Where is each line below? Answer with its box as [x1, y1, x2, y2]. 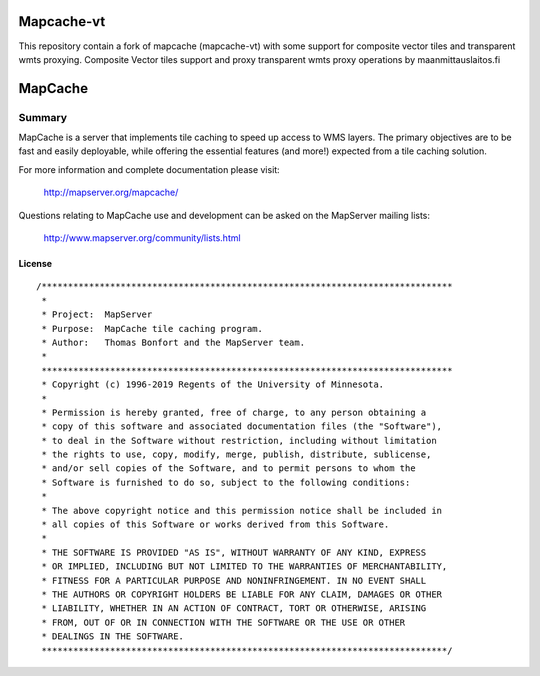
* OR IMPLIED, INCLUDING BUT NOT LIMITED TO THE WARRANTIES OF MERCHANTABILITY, [41, 561, 448, 572]
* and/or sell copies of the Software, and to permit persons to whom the [41, 463, 416, 474]
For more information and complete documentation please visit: [18, 163, 280, 175]
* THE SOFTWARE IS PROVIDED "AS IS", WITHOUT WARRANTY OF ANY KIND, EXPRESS [41, 546, 427, 558]
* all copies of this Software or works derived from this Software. [41, 519, 390, 530]
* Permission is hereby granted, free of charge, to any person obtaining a [41, 406, 427, 418]
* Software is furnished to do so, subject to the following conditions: [41, 476, 411, 488]
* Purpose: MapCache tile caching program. [41, 323, 264, 334]
